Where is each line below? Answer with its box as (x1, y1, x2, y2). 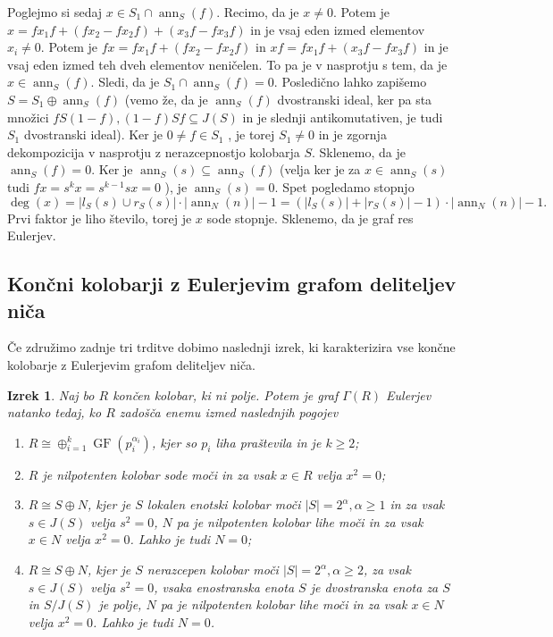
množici (7, 107, 49, 126)
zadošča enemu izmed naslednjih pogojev (119, 403, 339, 422)
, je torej (228, 125, 275, 144)
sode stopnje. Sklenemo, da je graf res (206, 208, 414, 227)
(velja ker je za (280, 160, 361, 179)
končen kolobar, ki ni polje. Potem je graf (113, 385, 339, 404)
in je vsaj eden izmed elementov (250, 20, 425, 38)
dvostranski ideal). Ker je (23, 125, 163, 144)
